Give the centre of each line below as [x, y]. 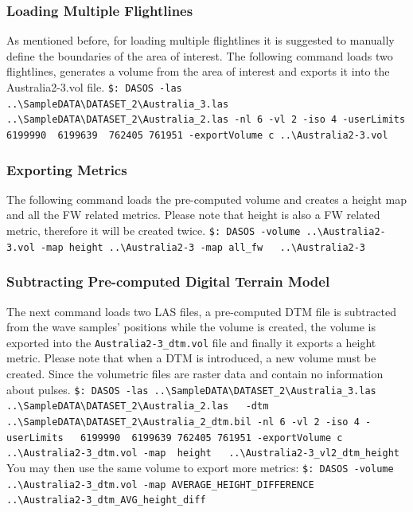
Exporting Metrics [67, 169]
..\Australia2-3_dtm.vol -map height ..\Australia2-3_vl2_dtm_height [203, 453]
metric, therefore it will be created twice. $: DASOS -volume [154, 231]
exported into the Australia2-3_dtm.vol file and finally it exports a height [191, 342]
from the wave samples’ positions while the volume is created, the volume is [191, 327]
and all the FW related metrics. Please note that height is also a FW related [193, 215]
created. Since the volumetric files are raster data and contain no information [195, 373]
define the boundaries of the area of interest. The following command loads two [200, 55]
